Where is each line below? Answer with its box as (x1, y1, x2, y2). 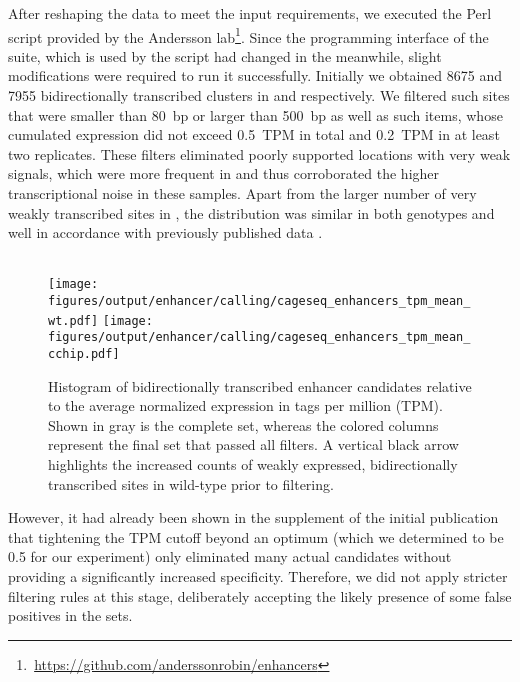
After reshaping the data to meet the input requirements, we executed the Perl (8, 3, 492, 23)
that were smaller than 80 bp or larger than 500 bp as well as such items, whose (8, 104, 503, 125)
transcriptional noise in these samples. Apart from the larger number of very (8, 183, 477, 203)
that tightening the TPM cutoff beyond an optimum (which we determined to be (8, 526, 504, 547)
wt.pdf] (48, 313, 99, 328)
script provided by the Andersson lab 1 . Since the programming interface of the (8, 23, 489, 47)
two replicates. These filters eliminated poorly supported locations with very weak (8, 143, 511, 164)
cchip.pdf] (48, 347, 120, 361)
